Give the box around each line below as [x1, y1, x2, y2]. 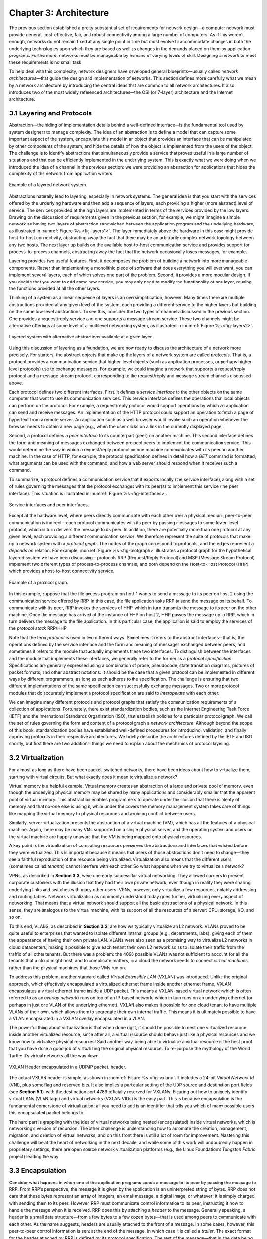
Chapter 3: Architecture [9, 7, 109, 18]
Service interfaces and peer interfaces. [9, 501, 89, 507]
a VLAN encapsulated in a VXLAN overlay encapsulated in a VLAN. [9, 1015, 145, 1021]
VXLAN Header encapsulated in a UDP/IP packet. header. [9, 1064, 126, 1070]
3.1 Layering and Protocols [9, 109, 92, 117]
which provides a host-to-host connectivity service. [9, 568, 115, 574]
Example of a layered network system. [9, 182, 88, 188]
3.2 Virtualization [9, 754, 64, 762]
